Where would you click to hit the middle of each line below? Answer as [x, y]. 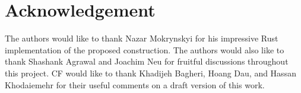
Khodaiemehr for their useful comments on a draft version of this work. [135, 84]
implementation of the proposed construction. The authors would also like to [145, 49]
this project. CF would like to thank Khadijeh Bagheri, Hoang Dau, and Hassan [150, 73]
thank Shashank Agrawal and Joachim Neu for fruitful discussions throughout [147, 61]
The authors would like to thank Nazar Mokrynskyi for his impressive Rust [142, 38]
